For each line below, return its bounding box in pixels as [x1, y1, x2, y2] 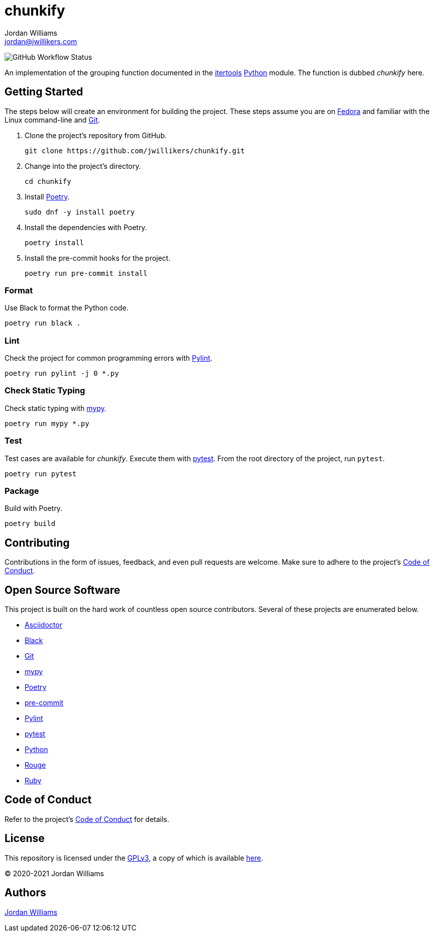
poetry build [5, 519, 56, 528]
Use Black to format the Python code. [5, 303, 129, 313]
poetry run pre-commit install [25, 269, 148, 277]
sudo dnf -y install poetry [25, 207, 135, 216]
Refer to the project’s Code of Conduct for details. [5, 814, 169, 823]
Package [5, 485, 39, 496]
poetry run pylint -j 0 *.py [5, 369, 119, 378]
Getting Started [5, 85, 83, 98]
